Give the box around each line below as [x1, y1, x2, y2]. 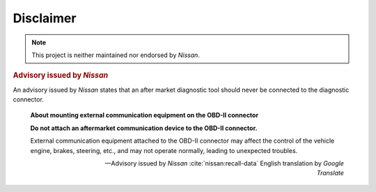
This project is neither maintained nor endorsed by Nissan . [31, 51, 200, 59]
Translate [316, 169, 344, 177]
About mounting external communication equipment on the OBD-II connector [30, 111, 259, 120]
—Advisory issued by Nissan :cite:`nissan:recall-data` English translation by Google [104, 159, 344, 167]
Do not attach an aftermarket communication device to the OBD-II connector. [30, 124, 258, 132]
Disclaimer [13, 10, 77, 26]
